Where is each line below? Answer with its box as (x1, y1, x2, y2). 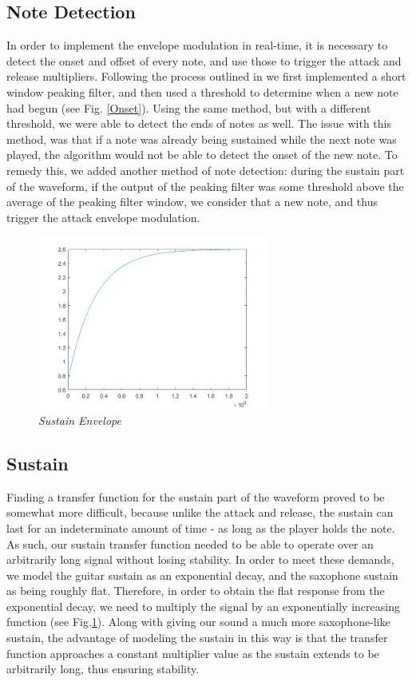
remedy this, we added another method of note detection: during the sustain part (6, 161, 405, 178)
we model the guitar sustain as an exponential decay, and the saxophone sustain (6, 566, 398, 583)
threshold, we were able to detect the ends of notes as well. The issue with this (6, 115, 391, 132)
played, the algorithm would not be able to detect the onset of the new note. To (6, 146, 398, 163)
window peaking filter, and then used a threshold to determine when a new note (6, 83, 398, 100)
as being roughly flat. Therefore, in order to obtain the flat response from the (6, 582, 385, 599)
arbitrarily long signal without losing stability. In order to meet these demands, (6, 551, 394, 568)
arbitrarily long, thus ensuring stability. (6, 660, 200, 677)
